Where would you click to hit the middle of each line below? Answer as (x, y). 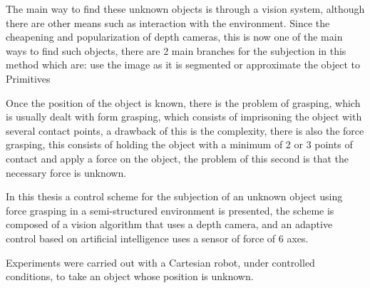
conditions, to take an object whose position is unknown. (130, 276)
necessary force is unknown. (66, 172)
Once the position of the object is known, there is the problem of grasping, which (183, 102)
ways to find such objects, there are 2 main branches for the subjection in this (176, 50)
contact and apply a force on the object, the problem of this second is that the (177, 158)
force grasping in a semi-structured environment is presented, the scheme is (170, 210)
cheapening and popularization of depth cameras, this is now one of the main (174, 37)
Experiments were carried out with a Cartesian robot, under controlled (160, 262)
